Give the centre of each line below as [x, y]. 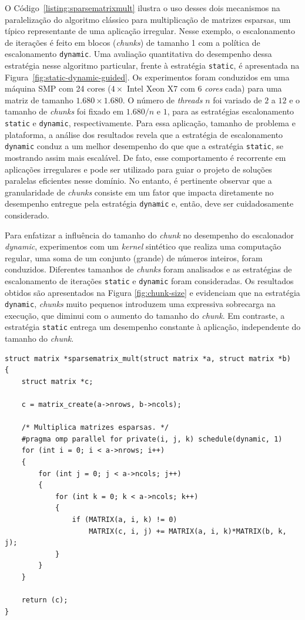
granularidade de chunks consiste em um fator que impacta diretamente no [139, 192]
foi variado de [237, 100]
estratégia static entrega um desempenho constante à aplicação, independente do [153, 327]
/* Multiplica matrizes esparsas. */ [95, 428]
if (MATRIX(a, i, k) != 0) [125, 520]
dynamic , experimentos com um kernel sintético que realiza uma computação [143, 246]
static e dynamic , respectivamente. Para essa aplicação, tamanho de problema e [150, 123]
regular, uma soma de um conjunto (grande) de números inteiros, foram [134, 257]
